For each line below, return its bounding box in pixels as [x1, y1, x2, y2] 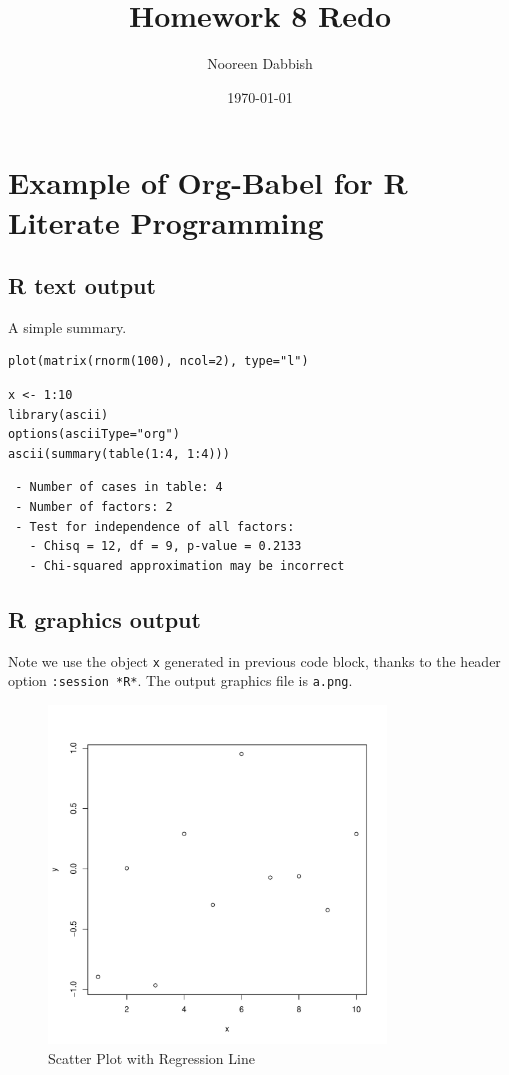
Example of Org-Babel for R [8, 162, 408, 203]
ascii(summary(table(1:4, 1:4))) [8, 446, 230, 461]
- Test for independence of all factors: [15, 519, 295, 534]
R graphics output [8, 603, 201, 634]
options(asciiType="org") [8, 427, 180, 442]
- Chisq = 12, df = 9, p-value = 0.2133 [29, 539, 302, 554]
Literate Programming [8, 201, 324, 242]
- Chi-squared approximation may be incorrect [29, 558, 345, 573]
